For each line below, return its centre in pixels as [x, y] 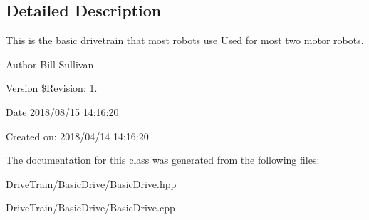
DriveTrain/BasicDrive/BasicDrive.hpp [91, 183]
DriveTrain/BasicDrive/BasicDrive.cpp [90, 208]
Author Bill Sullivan [50, 64]
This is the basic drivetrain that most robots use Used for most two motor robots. [185, 40]
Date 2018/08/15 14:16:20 [62, 111]
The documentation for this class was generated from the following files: [163, 160]
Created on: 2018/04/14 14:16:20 [77, 136]
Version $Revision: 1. [52, 88]
